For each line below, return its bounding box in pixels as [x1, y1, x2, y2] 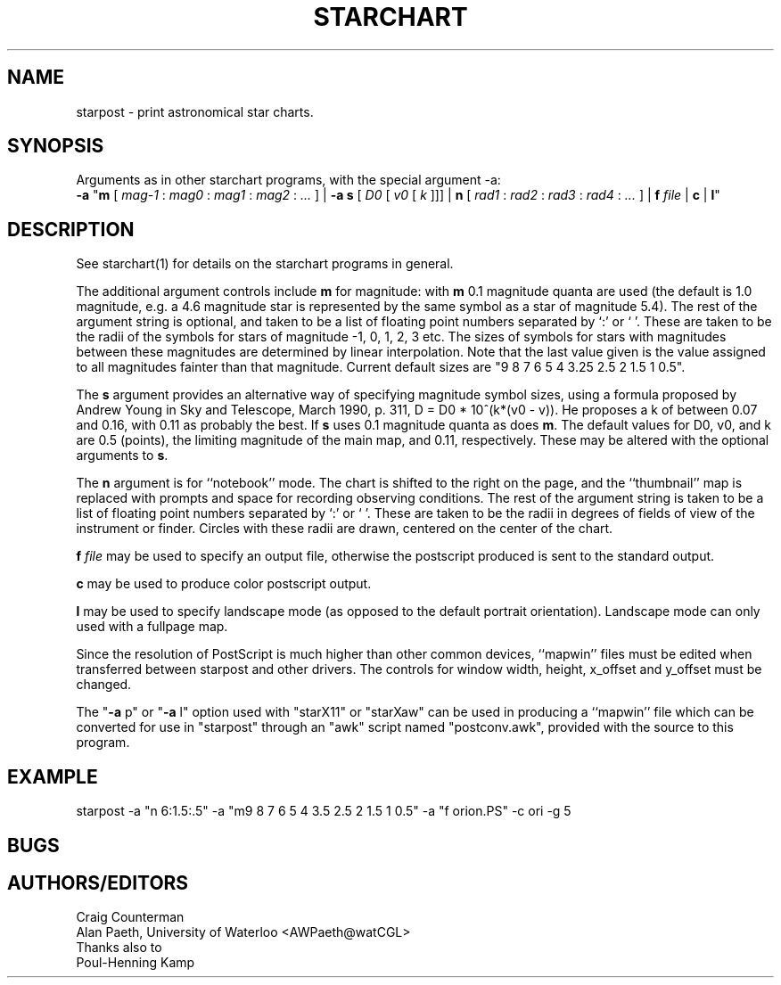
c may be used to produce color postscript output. [76, 576, 372, 592]
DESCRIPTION [7, 218, 135, 241]
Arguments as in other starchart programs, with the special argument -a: [76, 172, 501, 188]
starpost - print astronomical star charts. [76, 103, 314, 119]
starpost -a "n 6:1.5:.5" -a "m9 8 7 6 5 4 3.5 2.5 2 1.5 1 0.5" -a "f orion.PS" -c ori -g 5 [76, 803, 571, 819]
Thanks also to [76, 940, 162, 956]
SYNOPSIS [7, 135, 104, 158]
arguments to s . [76, 447, 169, 464]
